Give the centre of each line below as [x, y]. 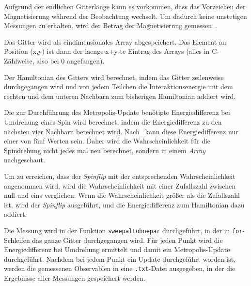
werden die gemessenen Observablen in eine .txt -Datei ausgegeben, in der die [120, 268]
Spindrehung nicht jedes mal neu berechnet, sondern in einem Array [105, 150]
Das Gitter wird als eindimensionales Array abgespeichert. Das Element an [115, 41]
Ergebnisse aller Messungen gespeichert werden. [75, 278]
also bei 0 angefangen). [71, 60]
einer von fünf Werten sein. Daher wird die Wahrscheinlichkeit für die [107, 141]
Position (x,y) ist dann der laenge [54, 51]
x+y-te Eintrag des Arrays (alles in [157, 51]
